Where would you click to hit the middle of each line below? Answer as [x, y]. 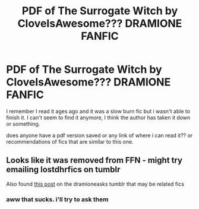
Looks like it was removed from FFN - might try [94, 161]
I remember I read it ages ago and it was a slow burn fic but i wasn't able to [98, 111]
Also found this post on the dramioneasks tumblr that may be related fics [95, 184]
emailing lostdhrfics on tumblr [63, 170]
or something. [23, 123]
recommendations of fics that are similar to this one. [70, 141]
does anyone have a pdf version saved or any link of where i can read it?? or [99, 135]
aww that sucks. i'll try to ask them [57, 199]
